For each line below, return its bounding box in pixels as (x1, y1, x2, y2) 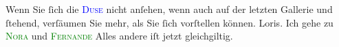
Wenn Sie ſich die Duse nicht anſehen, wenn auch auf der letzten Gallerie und (6, 2, 333, 16)
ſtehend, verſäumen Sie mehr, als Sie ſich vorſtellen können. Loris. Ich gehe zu (6, 15, 333, 29)
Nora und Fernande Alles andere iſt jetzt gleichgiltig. (6, 29, 233, 43)
